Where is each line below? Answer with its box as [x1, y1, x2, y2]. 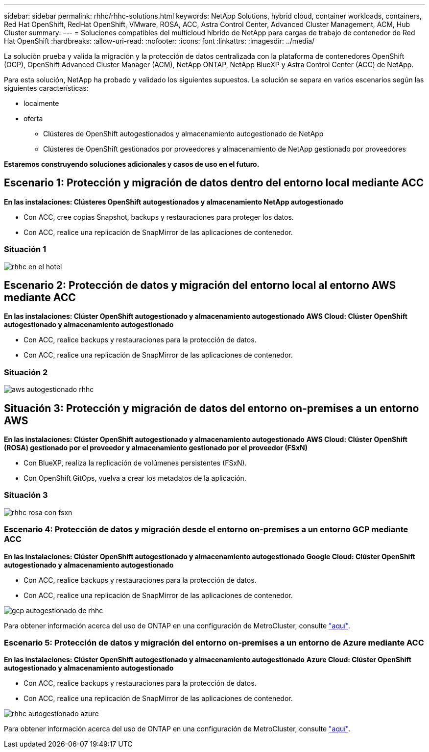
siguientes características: [4, 84, 89, 92]
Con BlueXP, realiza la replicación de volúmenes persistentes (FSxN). [24, 459, 247, 467]
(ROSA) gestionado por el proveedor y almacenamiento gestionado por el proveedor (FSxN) [4, 443, 308, 452]
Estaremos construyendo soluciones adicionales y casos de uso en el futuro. [4, 160, 260, 168]
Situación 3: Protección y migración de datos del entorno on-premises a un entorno [4, 402, 419, 415]
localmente [24, 99, 59, 107]
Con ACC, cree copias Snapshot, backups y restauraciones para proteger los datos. [24, 212, 294, 221]
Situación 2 [4, 367, 48, 377]
